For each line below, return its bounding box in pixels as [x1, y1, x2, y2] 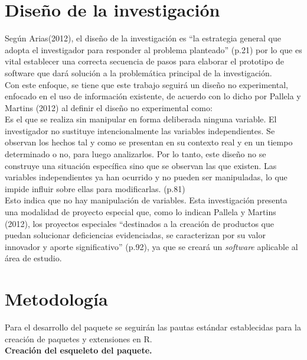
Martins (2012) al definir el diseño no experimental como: [5, 101, 213, 113]
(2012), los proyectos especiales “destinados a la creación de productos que [5, 217, 274, 229]
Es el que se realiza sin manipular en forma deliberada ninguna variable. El [5, 113, 277, 125]
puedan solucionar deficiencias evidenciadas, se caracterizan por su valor [5, 229, 266, 241]
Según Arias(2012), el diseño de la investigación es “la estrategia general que [5, 32, 281, 44]
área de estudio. [5, 252, 62, 264]
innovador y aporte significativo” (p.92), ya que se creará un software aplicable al [5, 240, 298, 252]
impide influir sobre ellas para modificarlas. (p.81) [5, 182, 185, 194]
